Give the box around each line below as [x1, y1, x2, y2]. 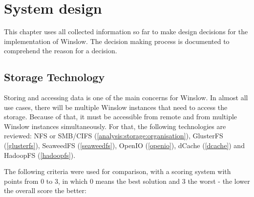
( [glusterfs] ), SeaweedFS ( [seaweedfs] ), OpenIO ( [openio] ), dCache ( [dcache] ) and [4, 140, 245, 151]
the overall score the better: [4, 185, 86, 196]
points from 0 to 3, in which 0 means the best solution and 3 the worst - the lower [4, 175, 250, 186]
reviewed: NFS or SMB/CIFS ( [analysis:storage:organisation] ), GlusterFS [4, 131, 223, 141]
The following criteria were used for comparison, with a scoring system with [4, 166, 231, 176]
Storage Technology [4, 69, 105, 85]
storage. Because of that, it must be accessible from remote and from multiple [4, 111, 237, 122]
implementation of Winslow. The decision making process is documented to [4, 36, 230, 46]
